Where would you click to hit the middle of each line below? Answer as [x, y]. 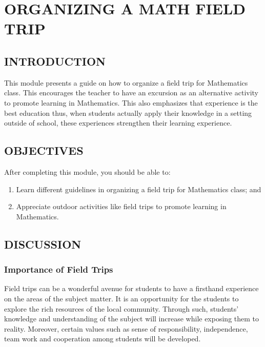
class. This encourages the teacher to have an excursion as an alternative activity [131, 93]
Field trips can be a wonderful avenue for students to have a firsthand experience [131, 288]
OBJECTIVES [44, 150]
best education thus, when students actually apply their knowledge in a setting [128, 113]
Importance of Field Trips [59, 269]
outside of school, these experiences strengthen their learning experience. [118, 123]
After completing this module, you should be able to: [87, 171]
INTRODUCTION [55, 61]
